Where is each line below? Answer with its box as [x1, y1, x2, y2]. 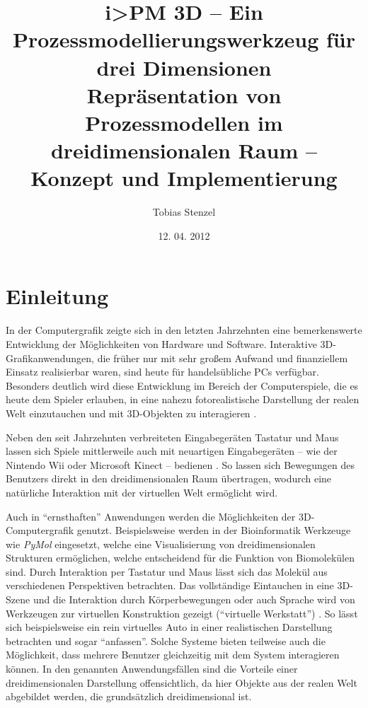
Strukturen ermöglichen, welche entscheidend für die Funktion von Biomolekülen [6, 550, 355, 565]
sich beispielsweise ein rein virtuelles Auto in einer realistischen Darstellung [6, 620, 333, 634]
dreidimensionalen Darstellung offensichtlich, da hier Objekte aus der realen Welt [6, 675, 357, 690]
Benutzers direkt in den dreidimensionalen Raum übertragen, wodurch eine [6, 471, 332, 486]
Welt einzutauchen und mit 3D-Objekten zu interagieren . [6, 405, 257, 420]
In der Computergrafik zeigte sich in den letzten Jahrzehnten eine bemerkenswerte [6, 323, 362, 337]
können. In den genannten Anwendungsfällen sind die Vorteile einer [6, 661, 298, 676]
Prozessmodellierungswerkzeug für [13, 25, 355, 54]
